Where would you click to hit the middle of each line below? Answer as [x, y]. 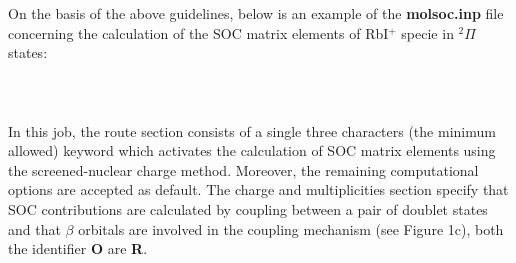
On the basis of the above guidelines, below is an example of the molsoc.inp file [256, 13]
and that [34, 228]
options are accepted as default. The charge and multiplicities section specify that [258, 189]
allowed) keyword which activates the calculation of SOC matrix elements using [252, 150]
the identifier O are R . [78, 248]
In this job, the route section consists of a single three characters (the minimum [252, 130]
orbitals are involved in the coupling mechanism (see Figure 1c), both [291, 228]
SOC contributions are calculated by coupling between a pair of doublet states [248, 208]
